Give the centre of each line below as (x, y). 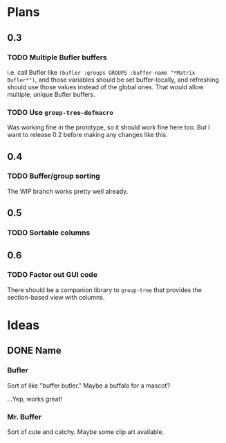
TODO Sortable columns (49, 233)
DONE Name (34, 351)
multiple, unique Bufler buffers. (51, 94)
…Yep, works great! (35, 399)
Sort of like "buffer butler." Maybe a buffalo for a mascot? (89, 386)
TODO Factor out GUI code (53, 275)
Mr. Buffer (25, 417)
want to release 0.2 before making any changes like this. (87, 135)
